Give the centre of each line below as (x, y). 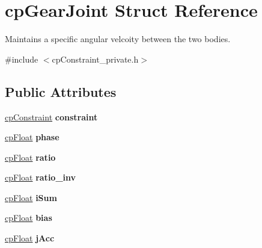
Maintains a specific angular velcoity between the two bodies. (118, 39)
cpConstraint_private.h (95, 59)
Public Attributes (61, 91)
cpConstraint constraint (51, 116)
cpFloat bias (29, 218)
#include (22, 59)
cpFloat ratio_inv (41, 177)
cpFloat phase (32, 137)
